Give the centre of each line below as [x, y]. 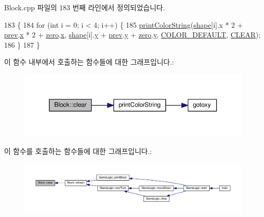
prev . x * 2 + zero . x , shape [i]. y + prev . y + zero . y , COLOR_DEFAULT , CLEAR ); [133, 35]
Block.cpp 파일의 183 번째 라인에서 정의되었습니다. [85, 7]
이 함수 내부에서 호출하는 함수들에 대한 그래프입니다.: [89, 62]
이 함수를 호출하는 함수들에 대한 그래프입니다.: [78, 151]
